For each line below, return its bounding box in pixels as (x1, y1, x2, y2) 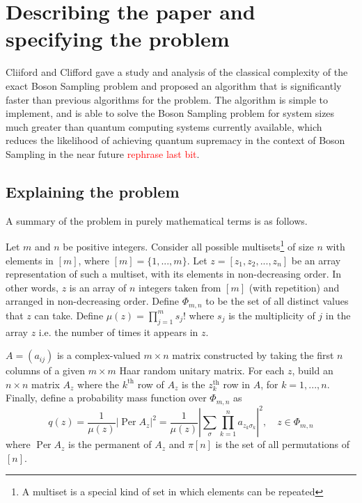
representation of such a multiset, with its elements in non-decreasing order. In (6, 266, 342, 281)
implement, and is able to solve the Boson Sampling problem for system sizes (6, 106, 335, 120)
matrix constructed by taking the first (172, 348, 334, 362)
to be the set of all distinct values (205, 294, 349, 308)
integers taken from (139, 280, 221, 294)
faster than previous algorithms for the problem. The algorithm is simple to (6, 92, 329, 106)
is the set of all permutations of (215, 437, 349, 452)
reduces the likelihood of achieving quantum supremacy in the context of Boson (6, 133, 345, 147)
